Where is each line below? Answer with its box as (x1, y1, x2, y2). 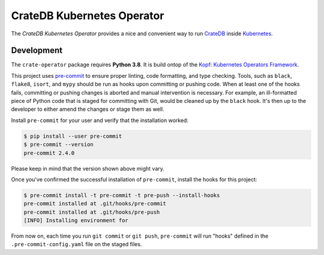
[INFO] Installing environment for (23, 217, 128, 224)
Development (11, 45, 63, 56)
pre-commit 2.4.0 (23, 150, 75, 156)
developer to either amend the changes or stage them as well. (11, 105, 164, 113)
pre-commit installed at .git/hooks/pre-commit (23, 201, 166, 207)
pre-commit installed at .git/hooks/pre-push (23, 208, 160, 215)
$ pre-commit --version (23, 141, 94, 148)
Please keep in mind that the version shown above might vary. (11, 165, 165, 172)
